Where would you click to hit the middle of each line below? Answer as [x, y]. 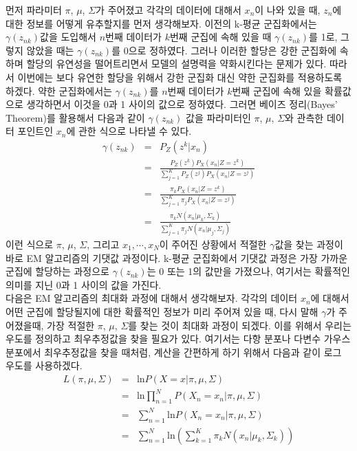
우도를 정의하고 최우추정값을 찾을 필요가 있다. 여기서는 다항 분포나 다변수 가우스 [178, 339]
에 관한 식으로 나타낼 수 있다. [129, 131]
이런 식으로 [30, 244]
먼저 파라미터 [34, 10]
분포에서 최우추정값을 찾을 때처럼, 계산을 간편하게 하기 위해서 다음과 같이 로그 [174, 352]
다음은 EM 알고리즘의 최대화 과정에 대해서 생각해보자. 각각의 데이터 [152, 298]
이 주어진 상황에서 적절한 [213, 244]
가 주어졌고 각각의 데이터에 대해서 [169, 10]
